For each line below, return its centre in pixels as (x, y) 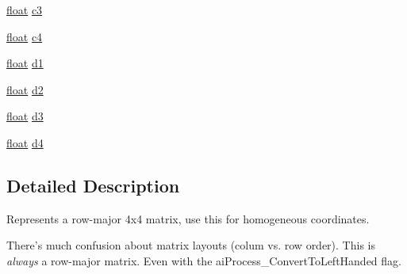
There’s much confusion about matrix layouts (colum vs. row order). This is (191, 245)
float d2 (25, 89)
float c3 (25, 10)
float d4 (25, 142)
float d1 (25, 63)
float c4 (25, 36)
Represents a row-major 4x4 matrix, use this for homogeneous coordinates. (188, 218)
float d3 (25, 116)
